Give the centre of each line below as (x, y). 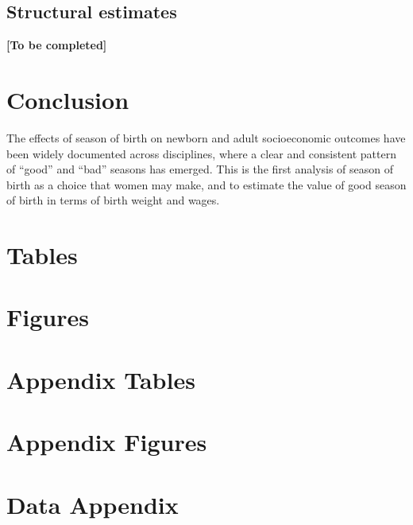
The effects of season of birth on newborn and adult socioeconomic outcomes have (206, 137)
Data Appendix (93, 504)
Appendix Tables (101, 379)
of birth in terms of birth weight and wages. (113, 200)
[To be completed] (57, 45)
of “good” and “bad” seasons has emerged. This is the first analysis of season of (200, 169)
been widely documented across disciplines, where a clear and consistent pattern (201, 153)
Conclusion (68, 99)
